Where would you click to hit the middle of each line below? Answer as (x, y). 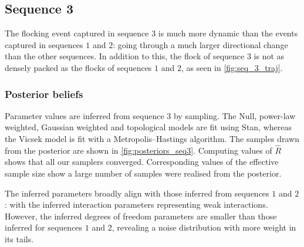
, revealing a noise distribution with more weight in (204, 227)
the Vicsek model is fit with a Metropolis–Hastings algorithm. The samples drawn (152, 138)
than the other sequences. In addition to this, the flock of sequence (125, 56)
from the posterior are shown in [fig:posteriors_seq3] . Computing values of (139, 150)
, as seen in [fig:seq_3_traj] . (232, 67)
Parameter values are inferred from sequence (85, 115)
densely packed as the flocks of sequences (78, 67)
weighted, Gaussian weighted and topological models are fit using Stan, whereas (148, 127)
